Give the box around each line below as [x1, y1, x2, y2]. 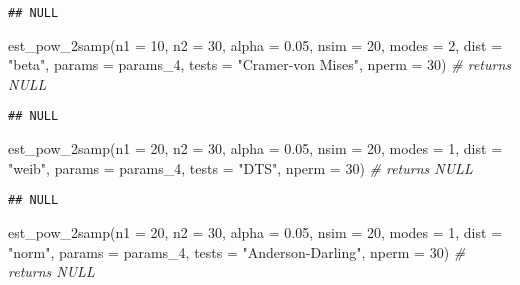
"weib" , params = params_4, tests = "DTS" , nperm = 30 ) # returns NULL [8, 157, 473, 178]
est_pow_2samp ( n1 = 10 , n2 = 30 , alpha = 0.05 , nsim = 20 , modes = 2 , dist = [8, 34, 503, 55]
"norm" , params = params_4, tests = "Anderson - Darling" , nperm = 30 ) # [8, 241, 466, 262]
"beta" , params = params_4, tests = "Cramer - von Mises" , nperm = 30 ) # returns [8, 54, 511, 75]
